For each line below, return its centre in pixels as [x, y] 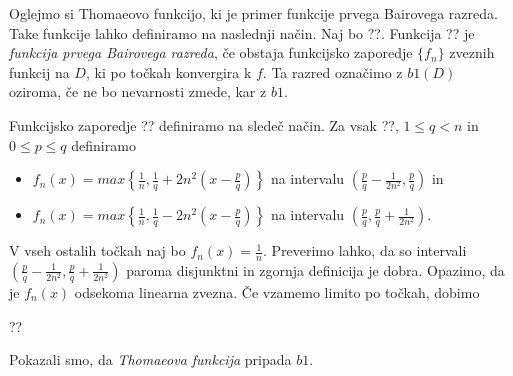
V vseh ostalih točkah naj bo [97, 250]
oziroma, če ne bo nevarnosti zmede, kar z [138, 91]
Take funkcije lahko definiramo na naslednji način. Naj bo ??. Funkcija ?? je [242, 32]
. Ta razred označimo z [332, 71]
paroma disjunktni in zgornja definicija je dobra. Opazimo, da [315, 269]
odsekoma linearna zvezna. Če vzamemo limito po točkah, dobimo [277, 291]
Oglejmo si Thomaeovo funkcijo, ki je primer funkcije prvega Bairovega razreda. [253, 13]
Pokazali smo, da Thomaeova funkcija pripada [150, 359]
